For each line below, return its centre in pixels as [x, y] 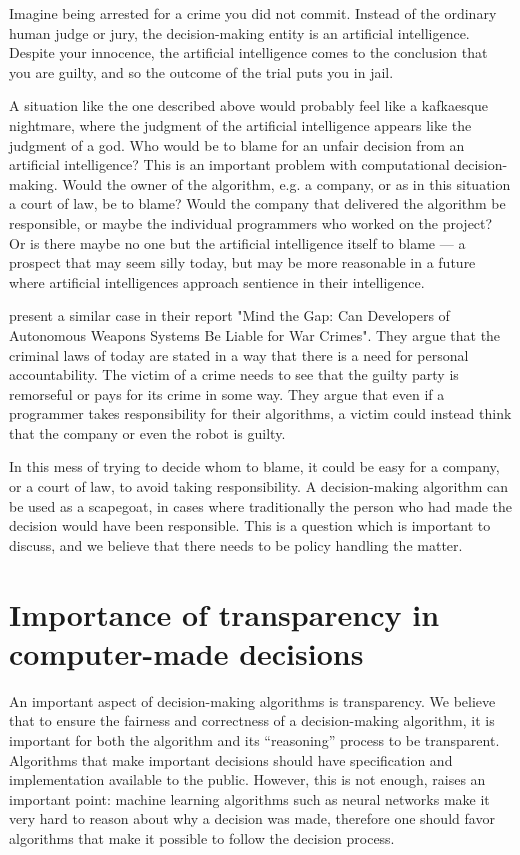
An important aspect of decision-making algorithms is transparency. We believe [252, 700]
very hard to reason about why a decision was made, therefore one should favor [252, 818]
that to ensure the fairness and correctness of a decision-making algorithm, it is [252, 720]
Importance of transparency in [224, 613]
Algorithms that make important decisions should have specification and [231, 759]
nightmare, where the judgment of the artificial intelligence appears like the [240, 124]
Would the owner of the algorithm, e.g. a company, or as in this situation [286, 183]
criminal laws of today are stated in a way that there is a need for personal [239, 354]
